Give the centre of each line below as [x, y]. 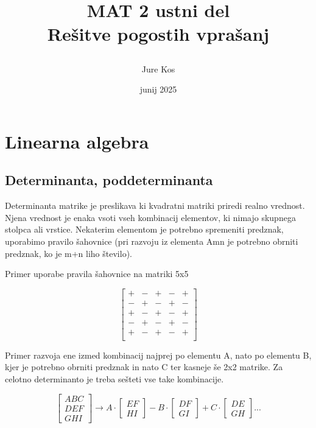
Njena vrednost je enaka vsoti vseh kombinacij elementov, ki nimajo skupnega [150, 217]
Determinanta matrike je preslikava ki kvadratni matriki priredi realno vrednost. [155, 205]
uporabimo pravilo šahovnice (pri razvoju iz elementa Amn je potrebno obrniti [152, 241]
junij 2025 [158, 89]
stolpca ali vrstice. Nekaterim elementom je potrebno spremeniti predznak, [144, 229]
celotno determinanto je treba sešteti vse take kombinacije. [114, 379]
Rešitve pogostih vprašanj [158, 34]
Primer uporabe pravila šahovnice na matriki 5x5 [97, 274]
